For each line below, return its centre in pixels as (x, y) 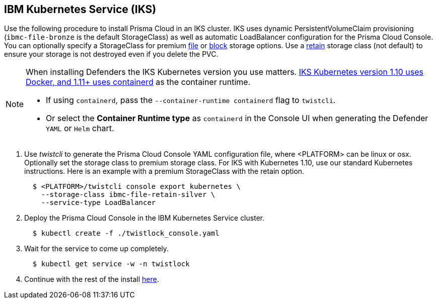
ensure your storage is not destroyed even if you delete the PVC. (111, 54)
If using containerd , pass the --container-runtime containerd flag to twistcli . (191, 100)
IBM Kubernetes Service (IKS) (80, 9)
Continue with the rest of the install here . (92, 279)
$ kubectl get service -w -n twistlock (111, 264)
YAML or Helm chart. (80, 128)
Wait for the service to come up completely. (97, 249)
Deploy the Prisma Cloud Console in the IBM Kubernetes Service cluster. (144, 218)
